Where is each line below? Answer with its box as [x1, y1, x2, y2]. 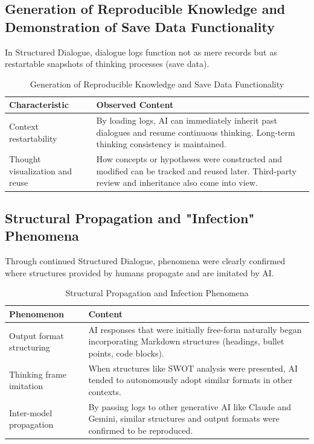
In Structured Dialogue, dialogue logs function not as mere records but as [5, 45, 277, 58]
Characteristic [9, 98, 69, 111]
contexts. [88, 385, 121, 398]
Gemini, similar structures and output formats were [88, 412, 280, 425]
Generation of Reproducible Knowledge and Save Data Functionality [30, 77, 284, 90]
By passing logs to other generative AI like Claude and [88, 400, 292, 413]
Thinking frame [9, 367, 66, 380]
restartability [9, 132, 57, 144]
